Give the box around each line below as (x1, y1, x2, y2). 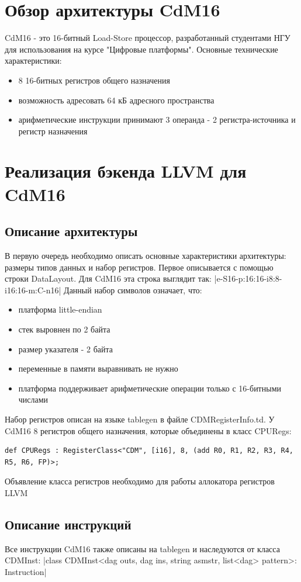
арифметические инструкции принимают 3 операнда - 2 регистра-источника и (18, 113, 296, 126)
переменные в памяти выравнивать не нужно (18, 362, 178, 375)
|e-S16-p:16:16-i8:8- (214, 272, 282, 285)
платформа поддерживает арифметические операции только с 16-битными (18, 382, 281, 394)
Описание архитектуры (5, 222, 138, 240)
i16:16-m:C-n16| (5, 283, 61, 296)
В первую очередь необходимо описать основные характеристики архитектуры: (5, 250, 286, 262)
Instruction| (5, 565, 47, 577)
